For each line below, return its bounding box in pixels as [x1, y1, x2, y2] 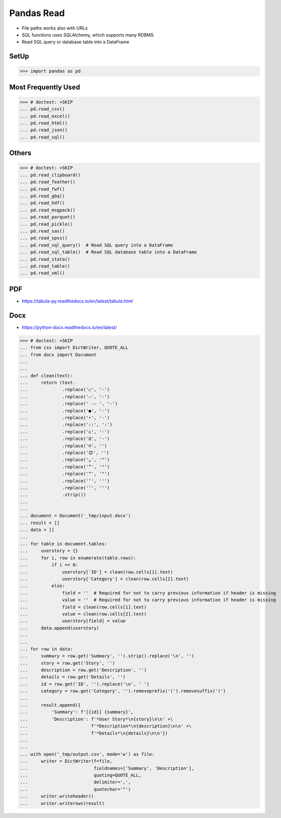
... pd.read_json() [20, 127, 68, 133]
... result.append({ [20, 702, 81, 708]
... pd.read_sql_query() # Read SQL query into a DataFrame [20, 242, 173, 248]
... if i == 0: [20, 562, 79, 568]
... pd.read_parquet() [20, 214, 76, 220]
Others [9, 149, 32, 157]
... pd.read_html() [20, 120, 68, 126]
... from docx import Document [20, 352, 97, 358]
